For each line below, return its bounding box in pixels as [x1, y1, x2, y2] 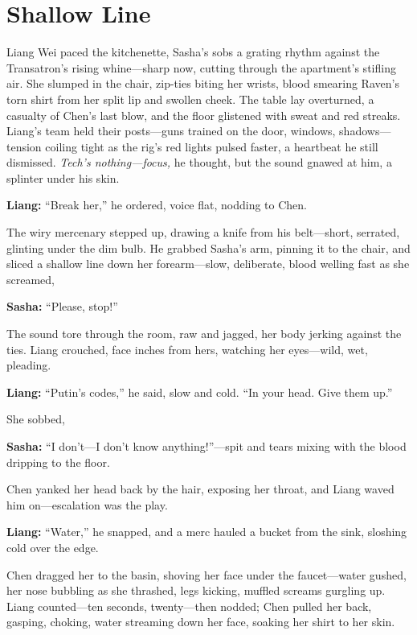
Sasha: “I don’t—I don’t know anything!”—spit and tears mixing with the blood [6, 438, 407, 454]
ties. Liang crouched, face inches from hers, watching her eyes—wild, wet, [6, 340, 368, 357]
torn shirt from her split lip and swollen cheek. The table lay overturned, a [6, 90, 374, 107]
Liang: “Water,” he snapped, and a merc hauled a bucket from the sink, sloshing [6, 523, 407, 540]
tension [6, 138, 42, 155]
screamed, [6, 270, 55, 287]
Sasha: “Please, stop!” [6, 298, 118, 315]
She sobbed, [6, 410, 65, 427]
